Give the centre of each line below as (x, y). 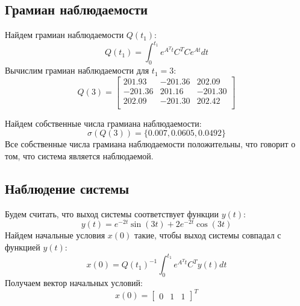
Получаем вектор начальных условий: (74, 282)
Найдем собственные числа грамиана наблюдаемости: (103, 123)
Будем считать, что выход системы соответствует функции (112, 213)
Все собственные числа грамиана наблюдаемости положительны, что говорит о (150, 144)
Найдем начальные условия (55, 235)
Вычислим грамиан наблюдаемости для (77, 70)
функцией (23, 247)
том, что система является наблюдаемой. (79, 156)
